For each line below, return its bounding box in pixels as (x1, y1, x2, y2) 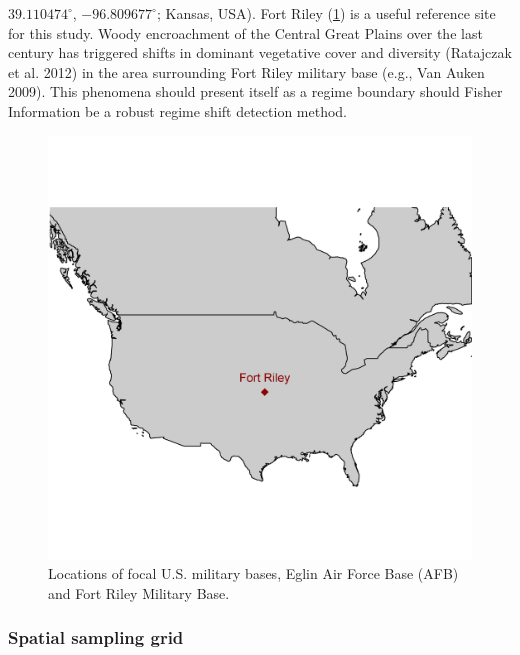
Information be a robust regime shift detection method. (8, 100, 348, 121)
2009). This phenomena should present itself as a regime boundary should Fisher (8, 81, 503, 102)
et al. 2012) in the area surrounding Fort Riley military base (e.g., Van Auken (8, 61, 485, 82)
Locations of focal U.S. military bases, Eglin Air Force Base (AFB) (48, 563, 459, 584)
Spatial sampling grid (8, 625, 184, 650)
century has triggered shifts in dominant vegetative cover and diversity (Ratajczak (8, 42, 512, 63)
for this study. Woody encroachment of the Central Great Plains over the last (8, 22, 483, 43)
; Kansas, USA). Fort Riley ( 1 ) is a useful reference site (156, 3, 496, 23)
